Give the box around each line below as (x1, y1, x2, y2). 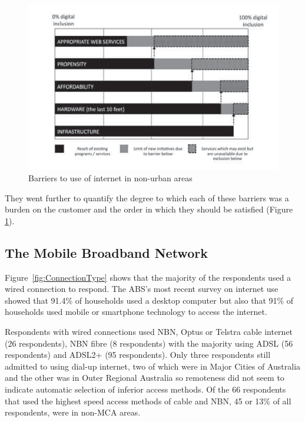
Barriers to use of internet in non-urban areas (28, 172, 193, 184)
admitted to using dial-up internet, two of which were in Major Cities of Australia (5, 360, 301, 372)
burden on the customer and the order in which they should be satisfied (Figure (5, 203, 293, 215)
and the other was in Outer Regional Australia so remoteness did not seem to (5, 371, 284, 384)
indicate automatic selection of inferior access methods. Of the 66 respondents (5, 383, 286, 396)
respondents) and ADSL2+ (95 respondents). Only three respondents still (5, 348, 271, 361)
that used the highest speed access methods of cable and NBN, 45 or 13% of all (5, 394, 291, 407)
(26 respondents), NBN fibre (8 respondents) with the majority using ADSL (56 (5, 337, 293, 349)
